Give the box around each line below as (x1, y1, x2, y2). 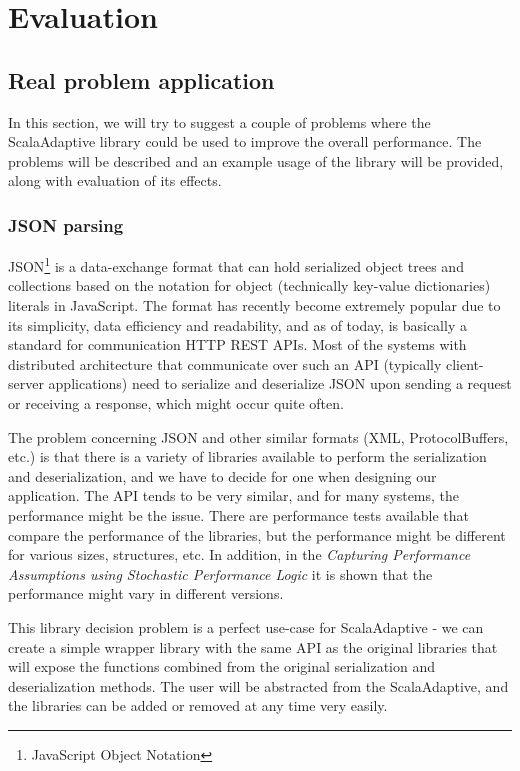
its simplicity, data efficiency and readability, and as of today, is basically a (8, 314, 467, 335)
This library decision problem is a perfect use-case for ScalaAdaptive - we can (8, 616, 484, 637)
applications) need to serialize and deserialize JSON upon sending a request (48, 373, 512, 394)
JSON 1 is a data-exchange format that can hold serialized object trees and (8, 253, 464, 276)
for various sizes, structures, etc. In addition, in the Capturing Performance (8, 544, 471, 565)
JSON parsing (8, 212, 124, 237)
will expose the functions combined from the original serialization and (8, 656, 435, 677)
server (8, 373, 44, 394)
